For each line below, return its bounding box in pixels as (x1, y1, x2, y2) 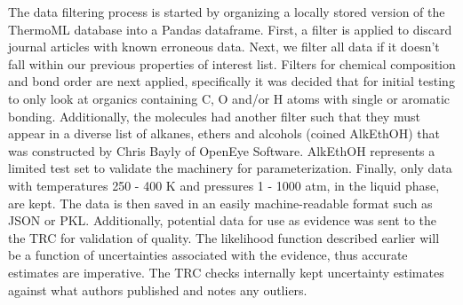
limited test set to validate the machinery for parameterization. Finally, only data (8, 159, 452, 177)
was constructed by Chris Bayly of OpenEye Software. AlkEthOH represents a (8, 141, 435, 160)
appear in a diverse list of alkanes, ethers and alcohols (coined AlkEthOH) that (8, 124, 441, 143)
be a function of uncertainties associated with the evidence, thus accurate (8, 246, 408, 264)
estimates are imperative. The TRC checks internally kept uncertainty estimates (8, 262, 444, 281)
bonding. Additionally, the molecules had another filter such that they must (8, 106, 420, 125)
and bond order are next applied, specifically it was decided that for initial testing (8, 72, 455, 90)
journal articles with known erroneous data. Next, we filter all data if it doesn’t (8, 37, 440, 56)
